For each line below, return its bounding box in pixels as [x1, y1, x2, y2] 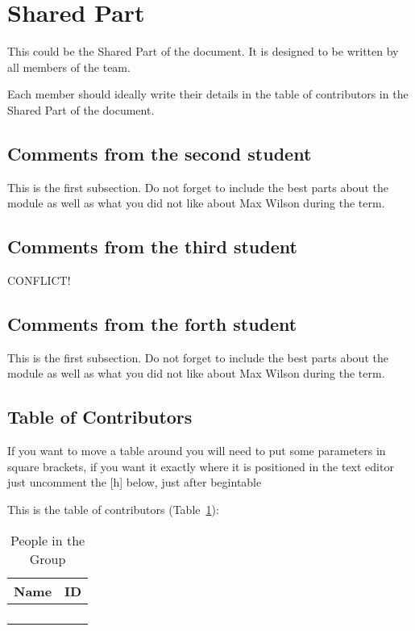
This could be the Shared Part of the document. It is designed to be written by [7, 43, 399, 60]
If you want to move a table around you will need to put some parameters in [7, 442, 386, 459]
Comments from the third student [7, 234, 297, 259]
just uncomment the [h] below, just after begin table [7, 474, 262, 491]
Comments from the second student [7, 140, 312, 165]
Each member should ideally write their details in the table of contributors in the [7, 86, 409, 102]
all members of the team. [7, 58, 131, 75]
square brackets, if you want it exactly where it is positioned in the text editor [7, 458, 394, 474]
